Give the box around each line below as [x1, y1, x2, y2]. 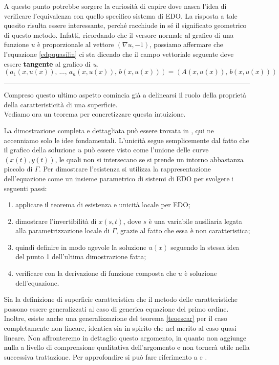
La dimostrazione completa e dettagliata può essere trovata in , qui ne [4, 125, 214, 135]
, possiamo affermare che [150, 39, 223, 49]
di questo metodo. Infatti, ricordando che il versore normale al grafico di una [4, 29, 234, 40]
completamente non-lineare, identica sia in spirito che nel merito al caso [4, 323, 219, 333]
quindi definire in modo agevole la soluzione [15, 242, 147, 252]
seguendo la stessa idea [171, 242, 239, 252]
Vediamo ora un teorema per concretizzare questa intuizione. [4, 109, 186, 119]
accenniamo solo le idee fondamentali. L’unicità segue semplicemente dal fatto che [4, 135, 249, 145]
